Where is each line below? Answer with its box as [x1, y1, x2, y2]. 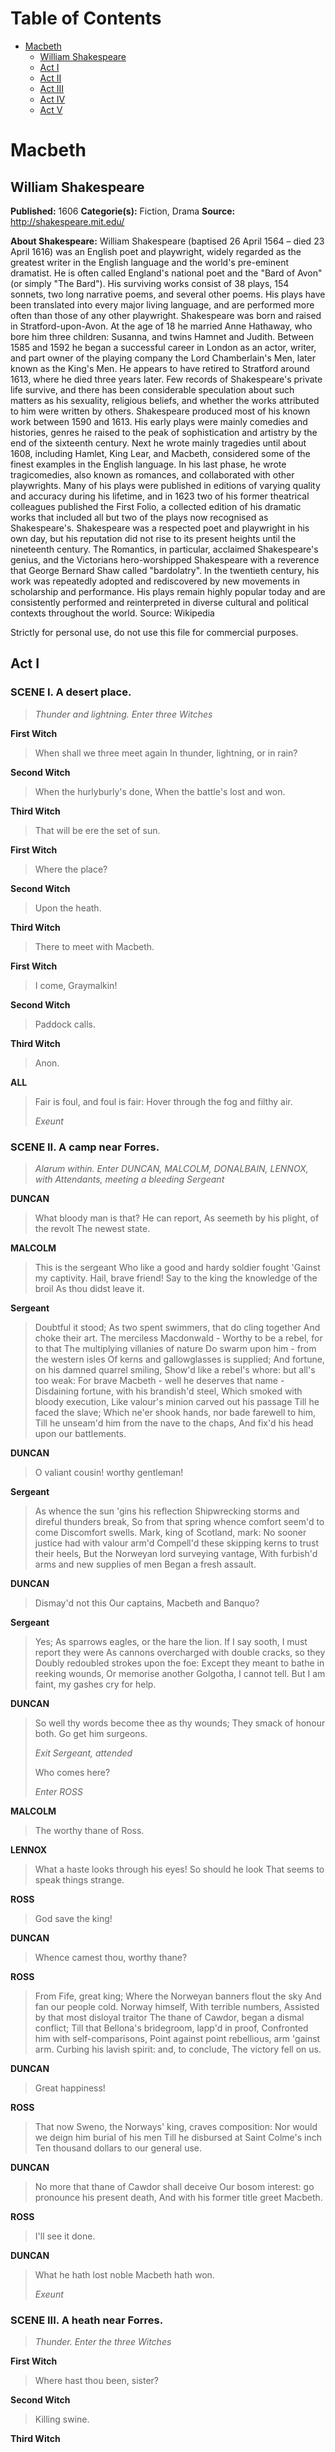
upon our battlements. [34, 1427, 127, 1439]
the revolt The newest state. [34, 1222, 151, 1234]
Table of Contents [10, 7, 162, 30]
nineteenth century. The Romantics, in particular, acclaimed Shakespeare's [10, 543, 319, 555]
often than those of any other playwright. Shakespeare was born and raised [10, 309, 322, 321]
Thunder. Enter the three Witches [34, 2336, 172, 2348]
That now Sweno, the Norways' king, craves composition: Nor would [34, 2120, 318, 2132]
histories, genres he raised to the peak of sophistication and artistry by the [10, 426, 318, 438]
